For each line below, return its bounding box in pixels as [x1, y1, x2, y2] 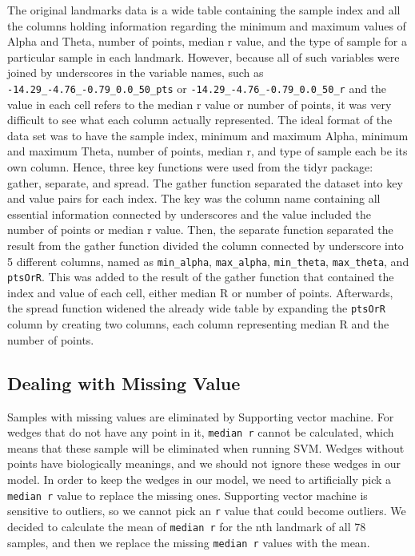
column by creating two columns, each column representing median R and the [7, 316, 389, 332]
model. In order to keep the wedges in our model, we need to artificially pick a [7, 470, 392, 487]
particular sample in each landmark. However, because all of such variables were [7, 48, 400, 65]
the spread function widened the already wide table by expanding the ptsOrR [7, 300, 385, 316]
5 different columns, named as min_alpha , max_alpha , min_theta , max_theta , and [7, 252, 409, 269]
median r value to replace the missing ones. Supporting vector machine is [7, 486, 368, 503]
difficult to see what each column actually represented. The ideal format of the [7, 111, 393, 128]
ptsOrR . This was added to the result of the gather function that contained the [7, 268, 394, 285]
